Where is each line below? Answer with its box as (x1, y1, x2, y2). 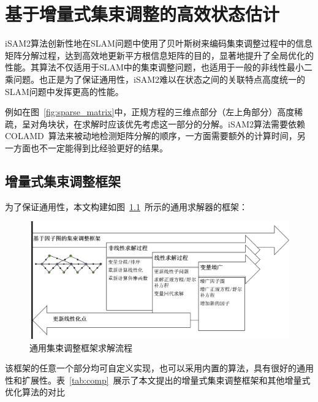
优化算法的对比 (5, 385, 65, 398)
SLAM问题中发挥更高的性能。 (5, 85, 124, 97)
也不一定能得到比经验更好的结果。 (30, 141, 168, 154)
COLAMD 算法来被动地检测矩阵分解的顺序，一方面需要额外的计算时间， (5, 129, 297, 142)
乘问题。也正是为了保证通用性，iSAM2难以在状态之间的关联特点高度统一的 (5, 72, 306, 85)
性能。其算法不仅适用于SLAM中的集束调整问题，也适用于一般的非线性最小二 (5, 61, 312, 74)
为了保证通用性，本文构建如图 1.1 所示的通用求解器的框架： (5, 200, 248, 213)
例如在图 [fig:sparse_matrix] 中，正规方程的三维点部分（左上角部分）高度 (5, 105, 295, 118)
